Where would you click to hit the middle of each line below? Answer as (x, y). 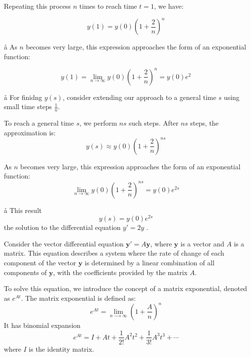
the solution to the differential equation (62, 227)
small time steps (28, 106)
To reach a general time (39, 123)
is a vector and (202, 243)
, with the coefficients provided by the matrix (120, 272)
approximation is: (30, 132)
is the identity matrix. (61, 349)
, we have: (169, 6)
